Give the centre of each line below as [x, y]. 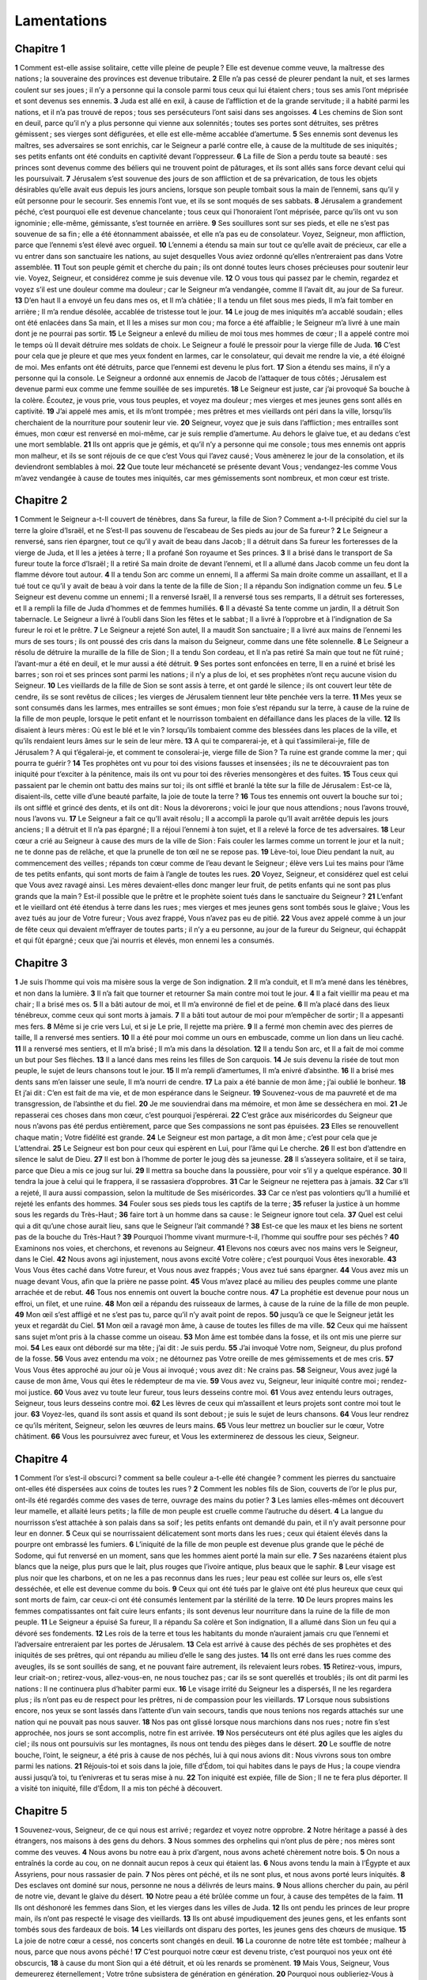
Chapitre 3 [41, 963]
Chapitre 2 [41, 500]
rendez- [394, 1381]
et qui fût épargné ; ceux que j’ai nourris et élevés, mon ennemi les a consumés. [144, 940]
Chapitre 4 [42, 1459]
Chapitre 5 [41, 1811]
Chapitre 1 [40, 49]
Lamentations [61, 21]
